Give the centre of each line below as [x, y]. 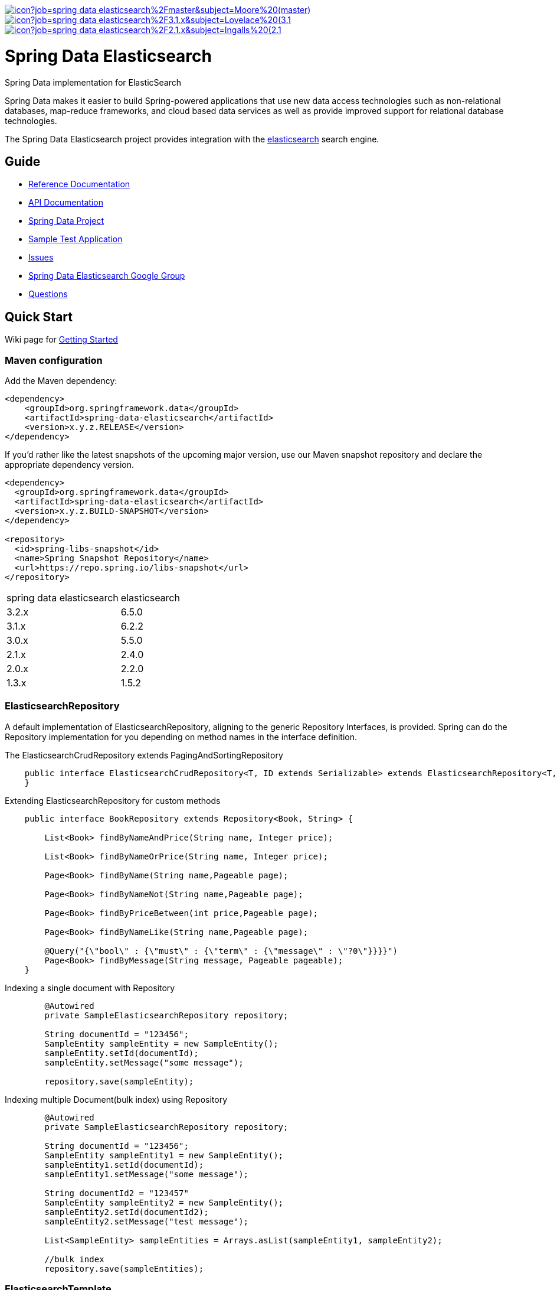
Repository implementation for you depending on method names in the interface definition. [181, 737]
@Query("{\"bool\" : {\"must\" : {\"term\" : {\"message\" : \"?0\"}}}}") [221, 951]
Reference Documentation [79, 184]
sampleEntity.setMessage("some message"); [144, 1062]
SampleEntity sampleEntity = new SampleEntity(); [161, 1043]
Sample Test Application [76, 239]
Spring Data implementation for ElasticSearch [93, 82]
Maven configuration [54, 360]
